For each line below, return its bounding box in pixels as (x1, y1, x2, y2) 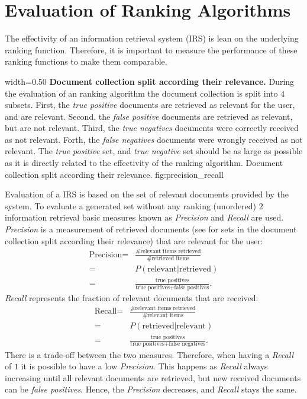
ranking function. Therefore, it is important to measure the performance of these (5, 43, 298, 56)
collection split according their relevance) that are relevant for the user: (5, 234, 263, 247)
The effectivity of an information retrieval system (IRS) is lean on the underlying (5, 32, 299, 44)
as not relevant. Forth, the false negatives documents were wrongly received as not (5, 133, 303, 145)
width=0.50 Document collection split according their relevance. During (5, 75, 295, 87)
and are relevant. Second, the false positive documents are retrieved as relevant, (5, 110, 293, 122)
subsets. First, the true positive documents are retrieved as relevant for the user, (5, 98, 295, 111)
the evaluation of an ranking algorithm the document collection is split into (5, 87, 278, 99)
